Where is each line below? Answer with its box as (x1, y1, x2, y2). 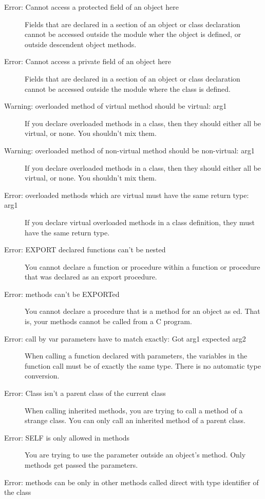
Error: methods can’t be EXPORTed (4, 288, 120, 299)
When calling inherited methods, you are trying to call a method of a (25, 405, 243, 415)
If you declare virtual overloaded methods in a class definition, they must (25, 216, 255, 227)
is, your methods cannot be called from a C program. (25, 316, 192, 327)
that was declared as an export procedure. (25, 271, 157, 282)
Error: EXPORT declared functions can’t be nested (4, 244, 166, 255)
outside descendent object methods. (25, 38, 137, 49)
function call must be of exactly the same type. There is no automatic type (25, 360, 261, 371)
